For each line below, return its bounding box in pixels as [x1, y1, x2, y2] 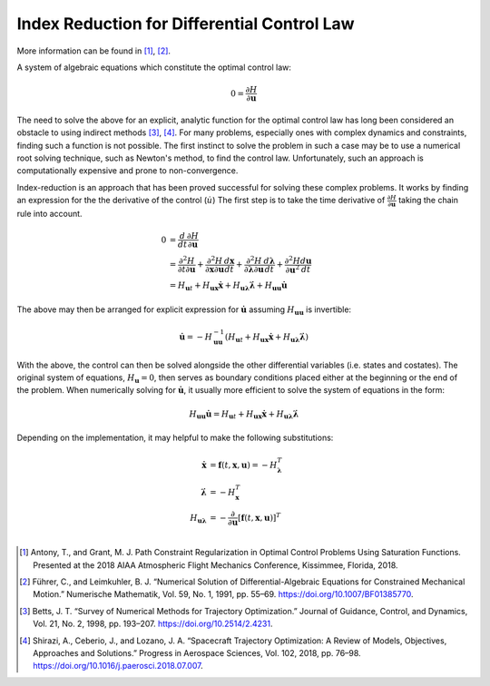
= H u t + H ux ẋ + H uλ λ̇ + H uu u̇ [169, 280, 288, 293]
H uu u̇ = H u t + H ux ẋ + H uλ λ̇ [189, 408, 299, 421]
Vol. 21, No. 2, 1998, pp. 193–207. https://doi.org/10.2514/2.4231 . [33, 618, 273, 630]
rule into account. [16, 208, 83, 219]
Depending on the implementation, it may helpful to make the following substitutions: [16, 432, 334, 444]
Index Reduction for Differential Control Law [16, 14, 355, 34]
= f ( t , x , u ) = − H [210, 460, 278, 471]
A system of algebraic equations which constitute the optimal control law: [16, 62, 292, 73]
